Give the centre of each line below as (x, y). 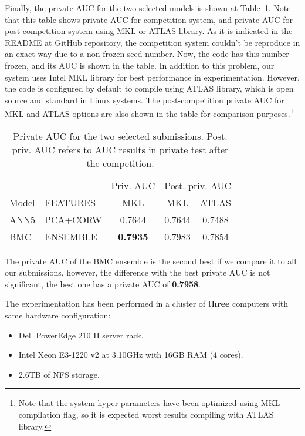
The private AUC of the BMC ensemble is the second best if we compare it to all (151, 261)
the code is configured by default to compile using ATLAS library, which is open (149, 88)
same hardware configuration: (58, 315)
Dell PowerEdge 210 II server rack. (81, 335)
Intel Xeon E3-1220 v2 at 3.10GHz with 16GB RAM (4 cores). (131, 355)
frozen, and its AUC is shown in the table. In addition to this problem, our (140, 65)
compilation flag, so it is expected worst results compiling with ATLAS (146, 414)
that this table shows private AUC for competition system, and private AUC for (149, 19)
